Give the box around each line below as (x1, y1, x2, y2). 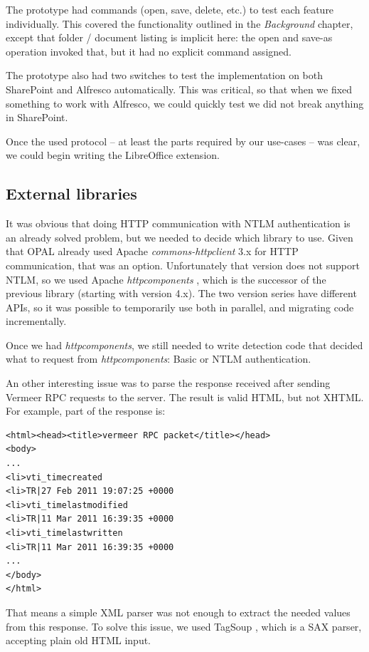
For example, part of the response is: (6, 403, 166, 418)
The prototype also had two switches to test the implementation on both (6, 68, 323, 83)
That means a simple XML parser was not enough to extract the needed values (6, 604, 351, 619)
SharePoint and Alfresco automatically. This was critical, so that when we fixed (6, 81, 353, 96)
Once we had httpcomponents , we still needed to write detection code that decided (6, 337, 363, 352)
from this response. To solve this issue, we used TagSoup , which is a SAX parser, (6, 619, 362, 633)
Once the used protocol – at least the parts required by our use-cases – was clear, (6, 133, 360, 148)
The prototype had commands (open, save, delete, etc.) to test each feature (6, 2, 334, 16)
